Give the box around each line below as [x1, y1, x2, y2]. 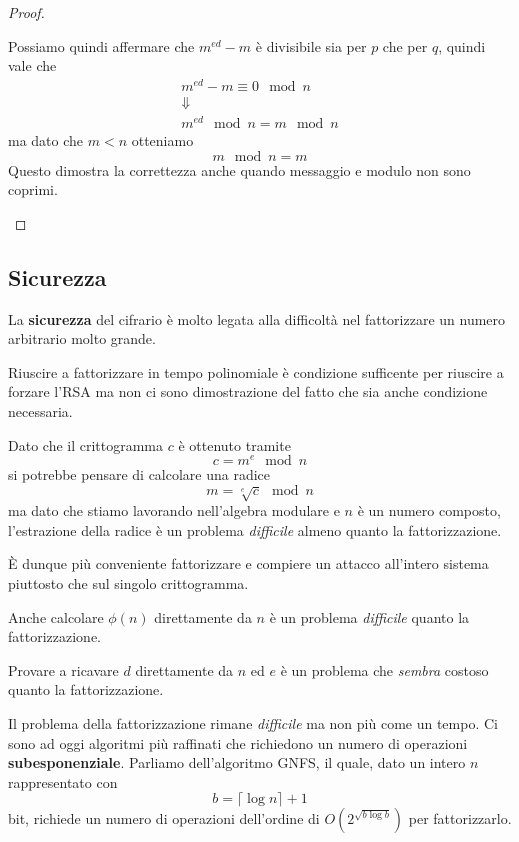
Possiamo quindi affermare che [8, 35, 195, 56]
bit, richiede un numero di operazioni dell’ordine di [8, 808, 320, 829]
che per [382, 35, 428, 56]
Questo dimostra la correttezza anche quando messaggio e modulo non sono [8, 159, 471, 180]
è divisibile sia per [255, 35, 367, 56]
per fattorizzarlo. [408, 808, 512, 829]
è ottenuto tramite [178, 434, 291, 455]
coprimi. [8, 179, 58, 200]
